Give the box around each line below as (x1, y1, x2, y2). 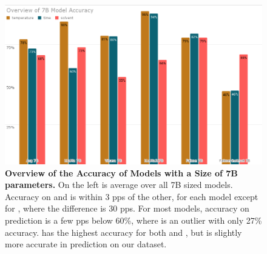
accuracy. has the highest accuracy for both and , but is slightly (5, 226, 242, 238)
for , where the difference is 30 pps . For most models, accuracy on (5, 202, 249, 215)
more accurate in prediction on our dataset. (5, 238, 167, 250)
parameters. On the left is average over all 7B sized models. (5, 178, 233, 191)
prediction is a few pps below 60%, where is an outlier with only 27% (5, 213, 262, 226)
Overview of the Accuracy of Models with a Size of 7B (5, 166, 238, 179)
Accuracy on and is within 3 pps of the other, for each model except (5, 190, 259, 202)
